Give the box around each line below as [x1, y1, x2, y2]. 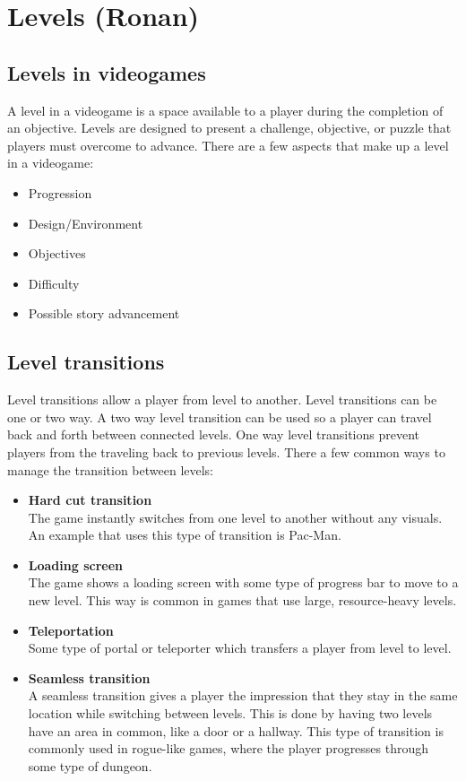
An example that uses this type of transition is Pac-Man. [28, 525, 341, 544]
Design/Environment [28, 213, 143, 232]
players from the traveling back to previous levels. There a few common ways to [7, 442, 445, 461]
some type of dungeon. [28, 756, 152, 775]
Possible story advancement [28, 304, 180, 323]
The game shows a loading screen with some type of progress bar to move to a [28, 573, 459, 592]
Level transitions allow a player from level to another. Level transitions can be [7, 390, 437, 409]
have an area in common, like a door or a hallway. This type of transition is [28, 721, 444, 740]
